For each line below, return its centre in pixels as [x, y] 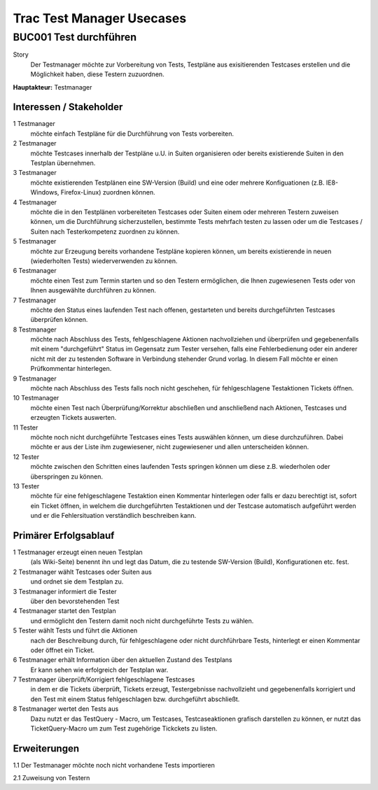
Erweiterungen [46, 748]
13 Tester [26, 486]
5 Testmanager [35, 241]
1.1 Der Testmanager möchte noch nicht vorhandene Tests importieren [114, 765]
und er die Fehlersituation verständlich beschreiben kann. [113, 516]
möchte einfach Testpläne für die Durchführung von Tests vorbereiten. [132, 134]
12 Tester [26, 457]
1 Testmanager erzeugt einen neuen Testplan [78, 552]
